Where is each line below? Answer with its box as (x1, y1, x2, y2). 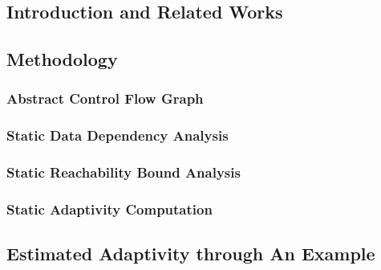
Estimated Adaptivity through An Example (6, 241, 375, 266)
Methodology (6, 47, 118, 72)
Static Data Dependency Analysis (6, 125, 229, 145)
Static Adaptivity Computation (6, 199, 213, 219)
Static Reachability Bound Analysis (6, 162, 241, 182)
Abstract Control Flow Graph (6, 88, 204, 108)
